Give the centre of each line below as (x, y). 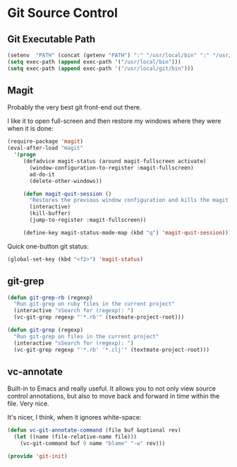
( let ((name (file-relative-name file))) (75, 437)
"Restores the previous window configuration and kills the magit (129, 200)
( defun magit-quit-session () (67, 194)
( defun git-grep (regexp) (45, 330)
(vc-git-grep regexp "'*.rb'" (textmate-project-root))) (99, 317)
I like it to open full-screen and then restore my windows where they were (114, 121)
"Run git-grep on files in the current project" (86, 336)
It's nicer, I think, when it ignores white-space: (74, 418)
